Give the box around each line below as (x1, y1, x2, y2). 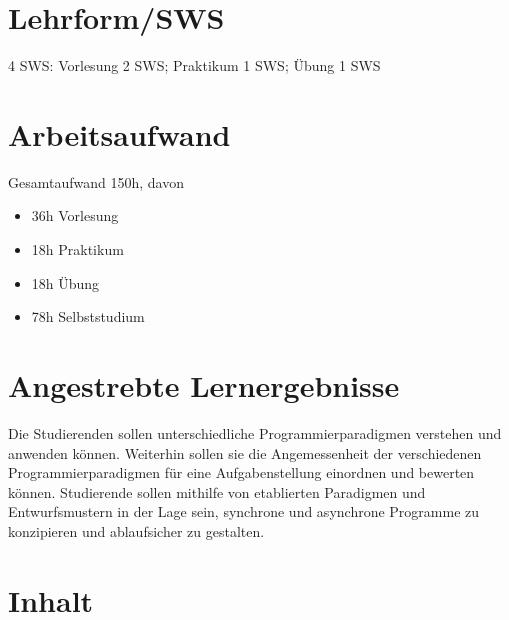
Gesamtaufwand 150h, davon (8, 171, 184, 192)
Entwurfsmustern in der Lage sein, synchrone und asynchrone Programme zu (8, 501, 480, 522)
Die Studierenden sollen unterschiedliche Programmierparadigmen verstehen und (8, 422, 502, 443)
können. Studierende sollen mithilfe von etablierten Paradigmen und (8, 481, 426, 502)
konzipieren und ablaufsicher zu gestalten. (8, 520, 265, 541)
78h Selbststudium (31, 306, 145, 327)
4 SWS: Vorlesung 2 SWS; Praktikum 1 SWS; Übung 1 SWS (8, 55, 381, 76)
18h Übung (31, 272, 100, 293)
